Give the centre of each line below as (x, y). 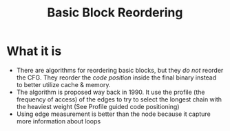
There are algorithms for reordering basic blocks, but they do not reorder (120, 70)
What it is (34, 51)
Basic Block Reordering (115, 13)
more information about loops (59, 121)
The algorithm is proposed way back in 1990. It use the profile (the (111, 92)
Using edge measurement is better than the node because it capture (113, 114)
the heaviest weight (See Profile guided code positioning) (98, 106)
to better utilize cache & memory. (63, 84)
